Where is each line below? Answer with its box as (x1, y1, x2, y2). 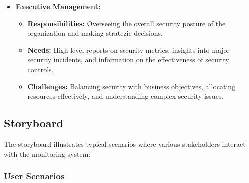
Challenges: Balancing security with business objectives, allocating (27, 81, 236, 91)
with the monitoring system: (4, 148, 91, 159)
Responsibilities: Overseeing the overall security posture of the (27, 18, 226, 28)
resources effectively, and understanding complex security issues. (27, 91, 224, 101)
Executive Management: (15, 1, 101, 11)
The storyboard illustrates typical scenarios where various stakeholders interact (4, 138, 246, 149)
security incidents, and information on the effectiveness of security (27, 54, 229, 65)
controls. (27, 64, 54, 74)
